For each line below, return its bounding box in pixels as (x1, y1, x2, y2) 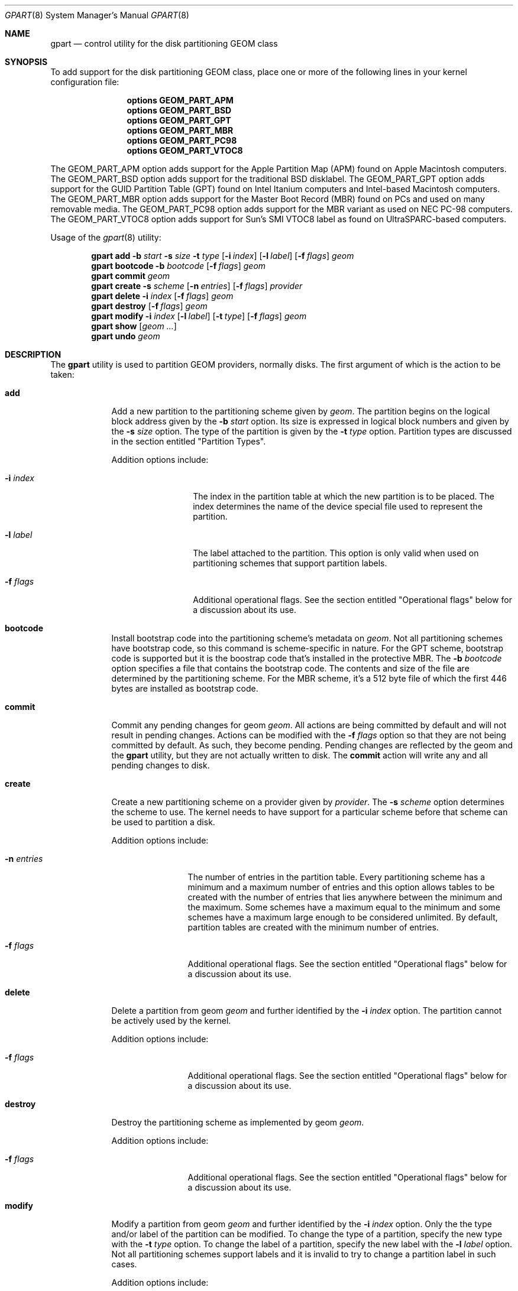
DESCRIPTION (5, 349, 61, 359)
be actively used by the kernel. (111, 1016, 231, 1026)
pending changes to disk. (111, 760, 210, 770)
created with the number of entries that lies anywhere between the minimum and (187, 892, 503, 902)
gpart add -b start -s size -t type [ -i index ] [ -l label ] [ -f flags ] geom (91, 251, 354, 261)
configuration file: (50, 77, 119, 87)
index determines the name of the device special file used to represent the (193, 501, 483, 511)
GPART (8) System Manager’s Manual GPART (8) (5, 10, 189, 20)
